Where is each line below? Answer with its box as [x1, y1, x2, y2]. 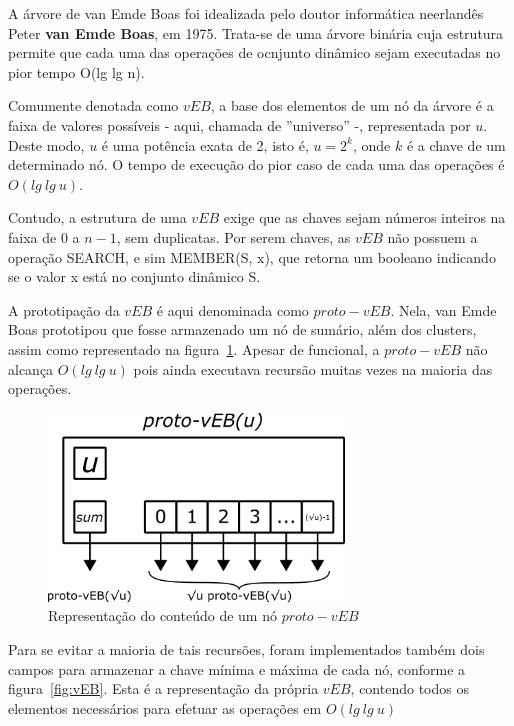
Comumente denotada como [8, 95, 179, 116]
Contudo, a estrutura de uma [8, 207, 187, 228]
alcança [8, 358, 54, 379]
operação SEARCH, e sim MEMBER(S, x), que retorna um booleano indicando [8, 246, 496, 267]
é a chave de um [406, 134, 506, 155]
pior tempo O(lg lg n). [8, 61, 145, 82]
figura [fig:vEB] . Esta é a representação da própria [8, 678, 319, 699]
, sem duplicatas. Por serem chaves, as [116, 226, 351, 247]
